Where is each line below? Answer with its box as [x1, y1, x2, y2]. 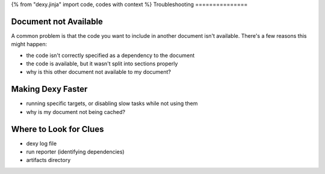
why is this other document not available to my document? [26, 68, 172, 76]
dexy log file [26, 140, 57, 147]
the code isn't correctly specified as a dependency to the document [26, 52, 195, 59]
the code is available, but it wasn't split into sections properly [26, 60, 178, 67]
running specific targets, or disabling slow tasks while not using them [26, 100, 198, 107]
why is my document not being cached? [26, 108, 126, 115]
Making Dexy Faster [11, 84, 88, 94]
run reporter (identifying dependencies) [26, 148, 125, 155]
